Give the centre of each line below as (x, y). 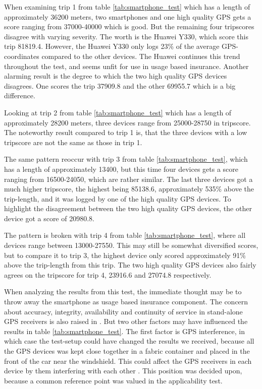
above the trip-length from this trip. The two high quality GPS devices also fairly (130, 265)
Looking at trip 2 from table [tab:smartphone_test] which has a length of (118, 112)
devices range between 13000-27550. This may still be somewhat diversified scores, (131, 245)
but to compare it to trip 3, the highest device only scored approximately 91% (125, 255)
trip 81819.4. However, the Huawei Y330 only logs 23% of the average (112, 46)
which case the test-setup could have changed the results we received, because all (129, 341)
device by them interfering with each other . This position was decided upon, (123, 371)
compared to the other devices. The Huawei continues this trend (141, 56)
